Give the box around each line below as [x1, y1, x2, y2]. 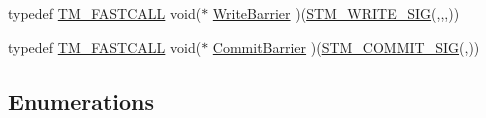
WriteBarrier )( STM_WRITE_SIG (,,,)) [212, 3, 460, 23]
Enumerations [8, 85, 155, 116]
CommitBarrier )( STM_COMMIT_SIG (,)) [212, 36, 480, 57]
